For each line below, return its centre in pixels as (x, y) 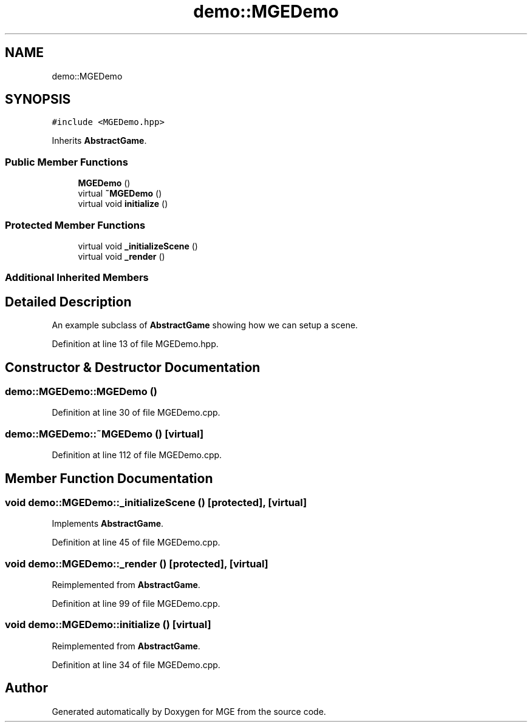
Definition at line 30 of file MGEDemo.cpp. (136, 413)
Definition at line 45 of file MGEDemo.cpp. (136, 543)
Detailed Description (68, 302)
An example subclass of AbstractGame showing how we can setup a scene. (205, 325)
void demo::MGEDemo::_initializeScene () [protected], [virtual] (156, 502)
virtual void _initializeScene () (138, 246)
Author (26, 688)
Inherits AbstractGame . (99, 141)
